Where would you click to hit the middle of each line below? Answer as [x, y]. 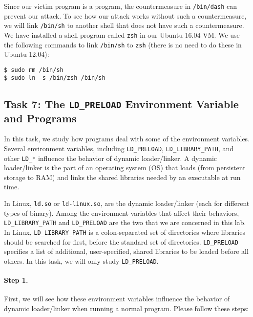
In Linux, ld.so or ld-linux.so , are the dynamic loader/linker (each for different [127, 203]
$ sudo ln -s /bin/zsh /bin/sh [55, 78]
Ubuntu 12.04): [27, 54]
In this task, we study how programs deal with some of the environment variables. [127, 139]
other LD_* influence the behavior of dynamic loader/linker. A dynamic [111, 158]
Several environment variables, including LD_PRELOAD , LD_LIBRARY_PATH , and [119, 148]
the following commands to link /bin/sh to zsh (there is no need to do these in [123, 44]
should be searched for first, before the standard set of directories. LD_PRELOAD [121, 241]
